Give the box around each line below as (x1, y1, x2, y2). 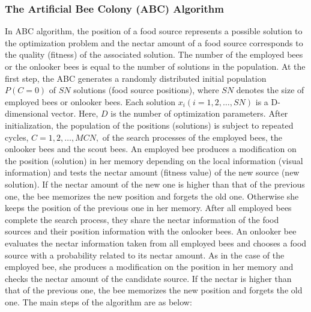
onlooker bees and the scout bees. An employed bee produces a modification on (5, 142, 297, 155)
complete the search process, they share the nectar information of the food (5, 213, 279, 225)
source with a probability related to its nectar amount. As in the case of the (5, 248, 285, 261)
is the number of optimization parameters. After (110, 107, 288, 120)
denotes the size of (236, 84, 304, 96)
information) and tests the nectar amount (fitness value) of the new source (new (5, 166, 300, 179)
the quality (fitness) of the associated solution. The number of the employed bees (5, 48, 303, 61)
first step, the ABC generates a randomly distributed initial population (5, 72, 267, 84)
